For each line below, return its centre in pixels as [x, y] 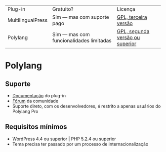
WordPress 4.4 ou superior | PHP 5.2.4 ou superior [64, 139]
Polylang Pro [25, 111]
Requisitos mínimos [36, 127]
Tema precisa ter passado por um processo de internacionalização [80, 144]
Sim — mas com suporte [81, 17]
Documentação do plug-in [39, 95]
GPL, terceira [132, 17]
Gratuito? [63, 9]
